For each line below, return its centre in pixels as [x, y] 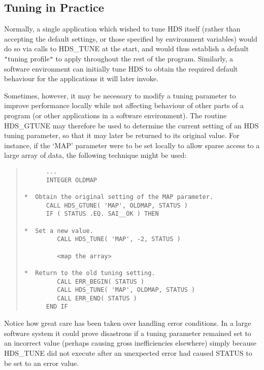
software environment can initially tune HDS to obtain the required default [121, 68]
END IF [57, 307]
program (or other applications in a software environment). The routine [115, 115]
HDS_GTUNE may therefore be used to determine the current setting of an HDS [131, 125]
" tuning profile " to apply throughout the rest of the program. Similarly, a [119, 58]
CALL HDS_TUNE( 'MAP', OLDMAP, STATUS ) [126, 290]
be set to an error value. [42, 363]
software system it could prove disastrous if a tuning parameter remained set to [128, 333]
